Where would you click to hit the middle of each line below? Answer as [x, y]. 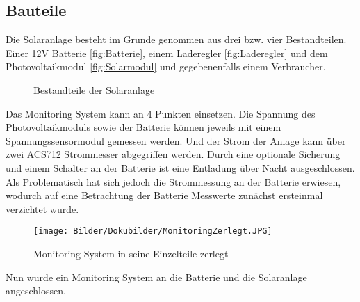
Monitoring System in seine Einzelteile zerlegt [131, 253]
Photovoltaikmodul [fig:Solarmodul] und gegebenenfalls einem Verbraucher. [166, 66]
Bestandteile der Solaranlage [94, 89]
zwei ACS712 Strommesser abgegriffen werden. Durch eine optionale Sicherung [173, 154]
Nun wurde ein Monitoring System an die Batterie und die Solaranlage [156, 277]
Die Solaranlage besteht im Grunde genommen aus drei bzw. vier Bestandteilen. [176, 39]
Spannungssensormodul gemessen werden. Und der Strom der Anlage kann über [176, 140]
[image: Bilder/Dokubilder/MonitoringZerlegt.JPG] [153, 231]
